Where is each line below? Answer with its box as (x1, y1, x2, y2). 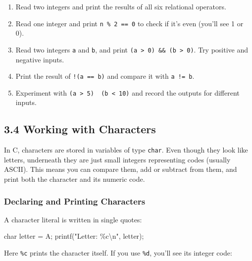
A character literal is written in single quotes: (4, 214, 142, 224)
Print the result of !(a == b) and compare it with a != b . (15, 71, 195, 81)
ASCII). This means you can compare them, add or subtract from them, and (4, 164, 237, 174)
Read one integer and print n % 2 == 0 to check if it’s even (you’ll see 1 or (15, 18, 244, 28)
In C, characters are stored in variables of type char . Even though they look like (4, 145, 248, 155)
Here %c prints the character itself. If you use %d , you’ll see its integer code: (4, 248, 232, 258)
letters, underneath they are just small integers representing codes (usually (4, 154, 231, 164)
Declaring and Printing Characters (4, 195, 146, 207)
